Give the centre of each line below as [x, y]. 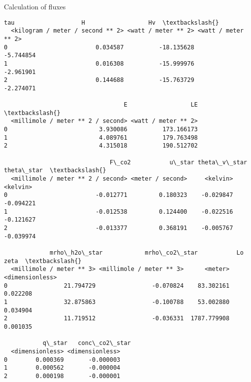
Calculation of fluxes [35, 6]
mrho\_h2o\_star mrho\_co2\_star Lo [147, 252]
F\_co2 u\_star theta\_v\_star [178, 162]
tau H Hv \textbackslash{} [111, 22]
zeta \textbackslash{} [43, 261]
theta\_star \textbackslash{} [55, 171]
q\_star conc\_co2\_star [87, 343]
